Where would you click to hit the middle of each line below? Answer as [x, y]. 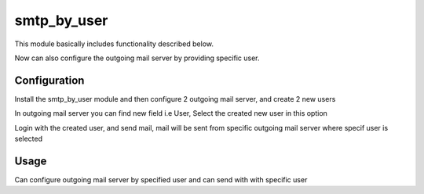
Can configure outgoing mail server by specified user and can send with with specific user [161, 179]
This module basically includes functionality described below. [114, 44]
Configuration [49, 80]
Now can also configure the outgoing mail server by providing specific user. [137, 58]
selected [29, 139]
